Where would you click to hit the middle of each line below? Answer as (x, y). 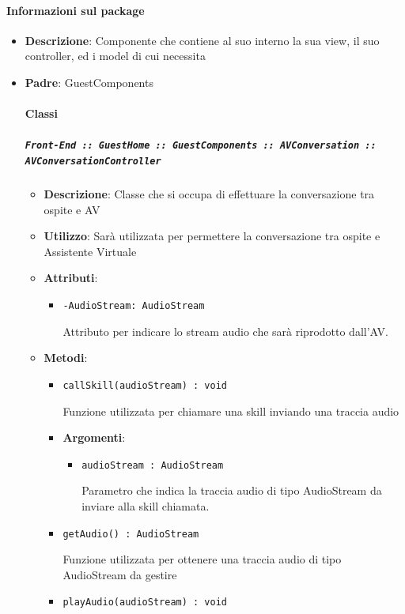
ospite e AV (72, 209)
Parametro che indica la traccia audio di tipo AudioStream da (232, 490)
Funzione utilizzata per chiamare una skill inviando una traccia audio (231, 411)
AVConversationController (93, 162)
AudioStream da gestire (120, 574)
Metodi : (66, 358)
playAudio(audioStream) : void (145, 603)
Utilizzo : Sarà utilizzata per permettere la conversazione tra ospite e (212, 236)
